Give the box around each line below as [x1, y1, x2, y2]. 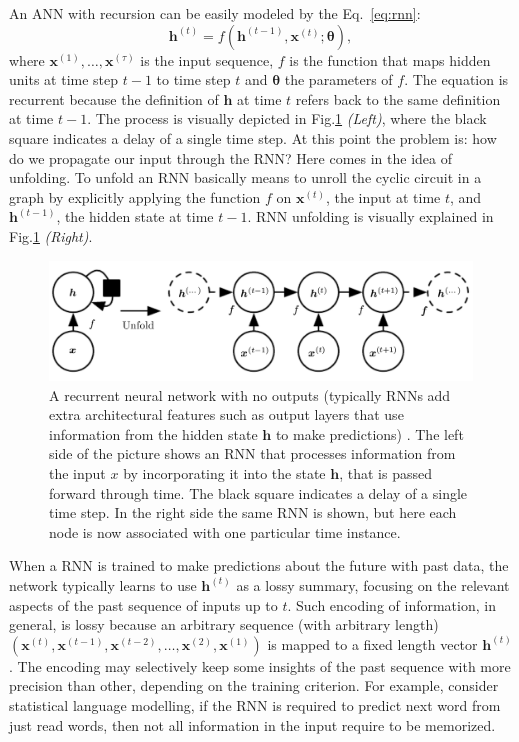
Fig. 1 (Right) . [9, 225, 93, 246]
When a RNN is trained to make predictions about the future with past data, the [9, 555, 509, 576]
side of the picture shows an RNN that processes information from [49, 443, 456, 464]
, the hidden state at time [56, 206, 214, 227]
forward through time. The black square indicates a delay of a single [49, 482, 468, 503]
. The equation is [404, 69, 509, 90]
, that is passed [339, 462, 432, 483]
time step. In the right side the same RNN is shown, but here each [49, 502, 457, 523]
